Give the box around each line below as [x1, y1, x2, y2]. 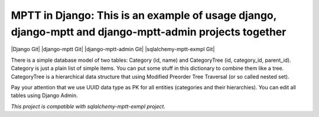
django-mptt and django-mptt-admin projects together [11, 25, 287, 38]
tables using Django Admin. [11, 92, 78, 99]
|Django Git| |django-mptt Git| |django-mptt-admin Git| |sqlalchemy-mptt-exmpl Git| [11, 46, 215, 53]
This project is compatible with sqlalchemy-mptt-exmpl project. [11, 103, 165, 110]
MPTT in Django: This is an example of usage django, [11, 9, 277, 22]
